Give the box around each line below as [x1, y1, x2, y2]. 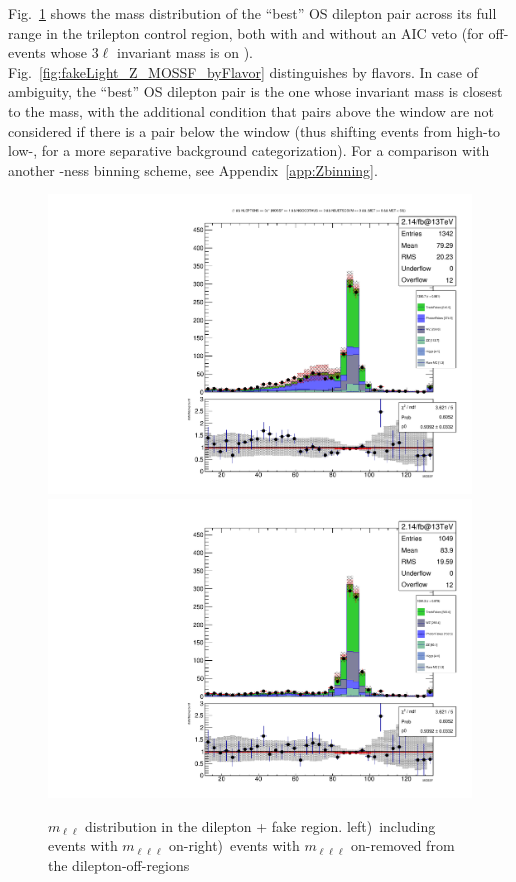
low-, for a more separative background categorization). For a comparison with [8, 140, 490, 161]
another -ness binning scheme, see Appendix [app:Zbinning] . [8, 159, 378, 180]
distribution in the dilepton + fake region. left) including [84, 815, 436, 836]
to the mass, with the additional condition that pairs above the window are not [8, 100, 495, 121]
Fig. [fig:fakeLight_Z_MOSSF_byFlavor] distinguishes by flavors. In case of [8, 61, 478, 82]
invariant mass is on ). [116, 42, 253, 63]
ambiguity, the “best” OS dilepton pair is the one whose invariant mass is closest [8, 81, 503, 102]
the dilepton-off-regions [48, 855, 190, 876]
